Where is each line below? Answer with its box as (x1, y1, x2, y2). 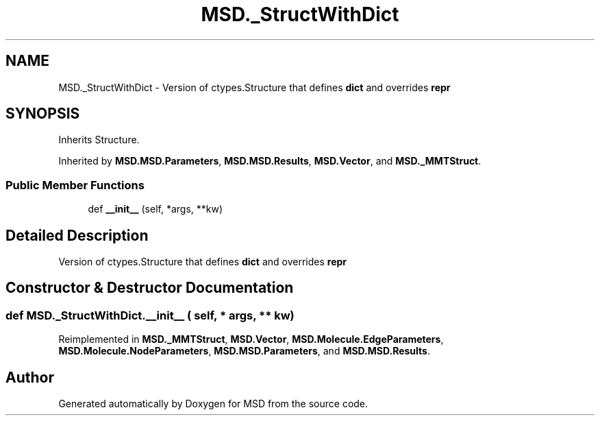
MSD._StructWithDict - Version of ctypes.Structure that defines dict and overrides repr (58, 81, 451, 93)
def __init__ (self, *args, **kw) (88, 203, 223, 215)
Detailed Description (5, 226, 149, 244)
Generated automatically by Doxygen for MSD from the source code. (58, 398, 368, 410)
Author (5, 368, 54, 386)
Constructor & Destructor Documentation (5, 279, 294, 297)
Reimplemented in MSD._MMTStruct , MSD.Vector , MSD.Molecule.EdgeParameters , (58, 333, 444, 346)
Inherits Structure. (58, 134, 140, 146)
